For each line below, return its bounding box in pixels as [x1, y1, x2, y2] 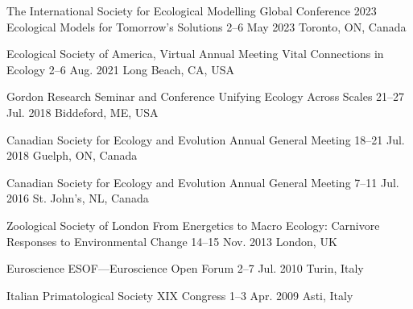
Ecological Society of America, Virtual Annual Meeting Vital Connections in [6, 45, 384, 62]
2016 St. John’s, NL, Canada [6, 190, 149, 207]
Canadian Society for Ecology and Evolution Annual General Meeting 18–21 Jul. [6, 131, 405, 148]
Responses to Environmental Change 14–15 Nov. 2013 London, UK [6, 232, 337, 249]
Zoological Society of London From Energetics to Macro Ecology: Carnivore [6, 216, 380, 233]
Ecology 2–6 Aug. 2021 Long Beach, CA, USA [6, 61, 234, 77]
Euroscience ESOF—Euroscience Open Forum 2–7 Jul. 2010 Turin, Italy [6, 260, 364, 277]
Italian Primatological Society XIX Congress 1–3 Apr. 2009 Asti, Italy [6, 286, 353, 303]
